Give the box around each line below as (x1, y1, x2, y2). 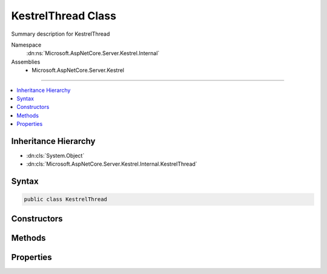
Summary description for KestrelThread (11, 30, 110, 38)
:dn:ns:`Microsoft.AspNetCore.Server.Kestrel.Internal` (26, 50, 160, 57)
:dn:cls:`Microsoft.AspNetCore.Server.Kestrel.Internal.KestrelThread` (26, 160, 197, 168)
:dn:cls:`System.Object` (26, 152, 85, 159)
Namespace (11, 41, 42, 48)
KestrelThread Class (11, 9, 116, 22)
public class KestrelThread (24, 196, 107, 203)
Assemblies (11, 58, 41, 65)
